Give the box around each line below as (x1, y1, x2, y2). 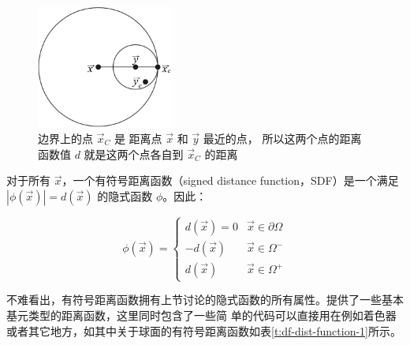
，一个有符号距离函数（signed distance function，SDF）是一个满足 (61, 172, 399, 189)
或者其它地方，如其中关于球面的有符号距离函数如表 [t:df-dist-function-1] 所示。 (6, 322, 402, 339)
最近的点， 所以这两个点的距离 (203, 130, 362, 147)
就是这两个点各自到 (84, 145, 184, 162)
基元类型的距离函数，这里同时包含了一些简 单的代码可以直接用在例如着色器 (6, 306, 397, 323)
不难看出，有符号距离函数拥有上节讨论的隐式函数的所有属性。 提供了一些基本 (6, 291, 404, 308)
